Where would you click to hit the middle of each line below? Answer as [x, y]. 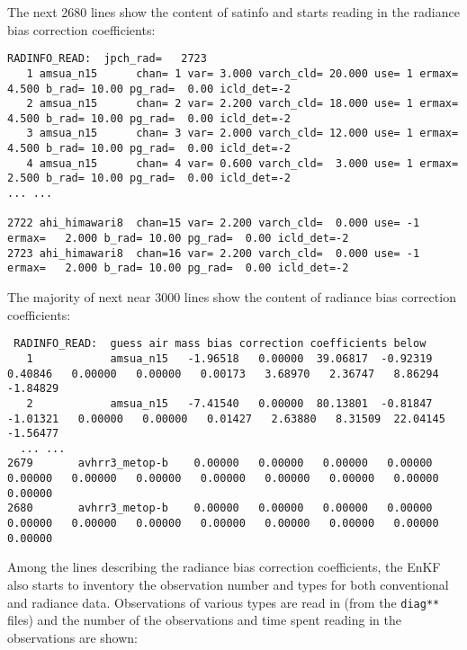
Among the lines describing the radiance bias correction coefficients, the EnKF [224, 567]
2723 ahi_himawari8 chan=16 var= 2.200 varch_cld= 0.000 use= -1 [214, 253]
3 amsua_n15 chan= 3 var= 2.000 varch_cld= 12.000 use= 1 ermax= [242, 134]
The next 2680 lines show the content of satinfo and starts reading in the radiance [233, 12]
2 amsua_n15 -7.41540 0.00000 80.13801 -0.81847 [229, 403]
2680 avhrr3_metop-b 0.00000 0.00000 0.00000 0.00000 [220, 508]
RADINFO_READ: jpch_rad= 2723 [107, 59]
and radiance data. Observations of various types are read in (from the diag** [224, 602]
